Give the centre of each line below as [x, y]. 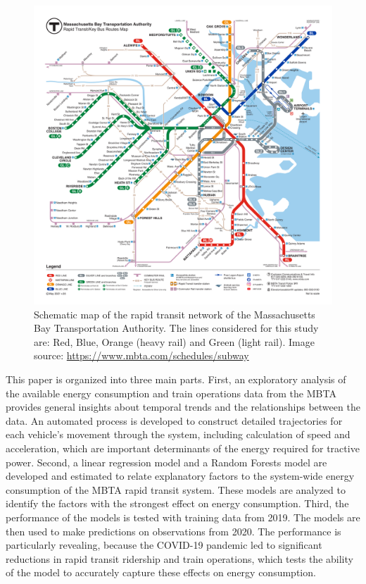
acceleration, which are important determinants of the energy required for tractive [183, 448]
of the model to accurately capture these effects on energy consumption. [161, 572]
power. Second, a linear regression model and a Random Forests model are [166, 462]
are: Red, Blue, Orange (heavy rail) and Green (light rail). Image [174, 341]
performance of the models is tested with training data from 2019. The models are [183, 517]
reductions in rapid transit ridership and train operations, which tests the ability [179, 558]
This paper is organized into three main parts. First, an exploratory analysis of [176, 379]
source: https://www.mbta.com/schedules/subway [141, 355]
